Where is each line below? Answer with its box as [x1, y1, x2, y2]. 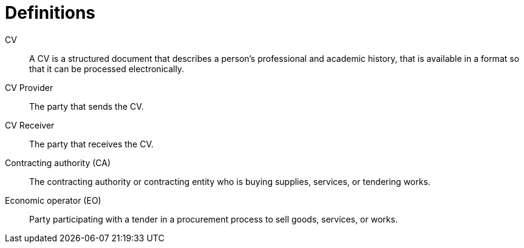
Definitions [5, 2, 96, 23]
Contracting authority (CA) [5, 157, 111, 168]
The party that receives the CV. [29, 138, 154, 149]
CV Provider [5, 82, 53, 93]
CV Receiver [5, 119, 55, 130]
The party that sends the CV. [29, 101, 144, 112]
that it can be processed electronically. [29, 63, 185, 74]
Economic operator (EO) [5, 195, 101, 206]
